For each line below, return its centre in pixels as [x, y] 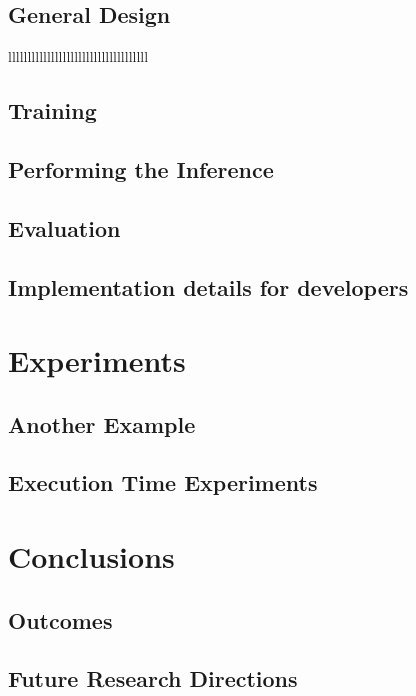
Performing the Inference [141, 168]
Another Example [102, 423]
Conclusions [91, 556]
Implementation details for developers [208, 286]
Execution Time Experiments [163, 482]
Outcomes [60, 619]
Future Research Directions [153, 678]
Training [52, 110]
